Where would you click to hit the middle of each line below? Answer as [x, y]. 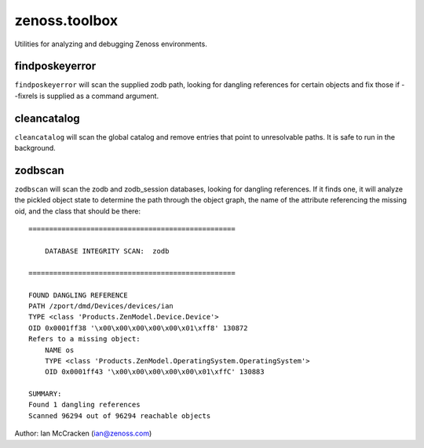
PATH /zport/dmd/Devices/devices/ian [101, 306]
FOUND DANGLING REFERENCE [79, 295]
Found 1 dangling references [84, 405]
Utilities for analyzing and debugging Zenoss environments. [111, 44]
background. [35, 148]
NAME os [59, 350]
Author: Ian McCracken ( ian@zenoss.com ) [83, 433]
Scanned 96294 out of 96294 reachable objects [120, 415]
